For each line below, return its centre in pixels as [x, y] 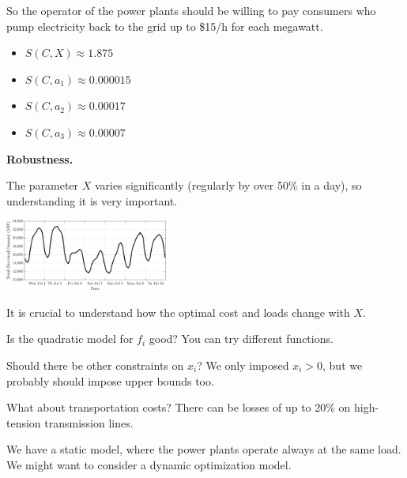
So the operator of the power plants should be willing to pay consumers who [191, 10]
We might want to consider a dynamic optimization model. [149, 464]
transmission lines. [89, 422]
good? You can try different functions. [241, 339]
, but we [343, 365]
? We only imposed [243, 365]
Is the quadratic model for [70, 339]
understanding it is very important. [92, 200]
